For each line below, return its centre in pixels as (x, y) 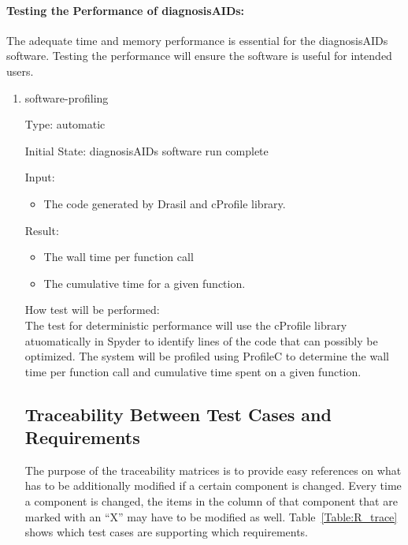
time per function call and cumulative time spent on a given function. (193, 371)
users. (20, 71)
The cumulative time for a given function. (145, 283)
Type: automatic (65, 124)
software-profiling (67, 97)
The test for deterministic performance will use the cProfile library (186, 325)
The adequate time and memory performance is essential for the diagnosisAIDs (197, 40)
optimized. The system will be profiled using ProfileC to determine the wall (207, 356)
